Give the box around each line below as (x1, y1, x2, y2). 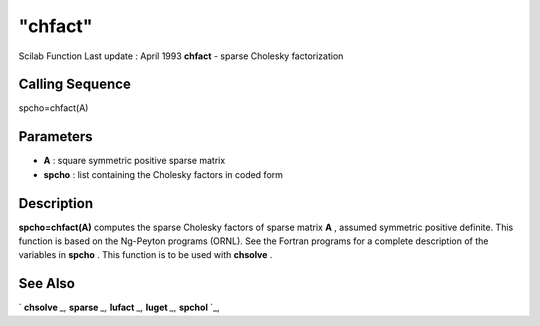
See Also (18, 275, 75, 292)
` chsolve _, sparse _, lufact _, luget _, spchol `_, (18, 301, 220, 314)
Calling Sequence (18, 76, 132, 93)
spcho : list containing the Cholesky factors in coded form (43, 168, 284, 180)
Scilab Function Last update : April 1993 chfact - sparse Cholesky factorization (18, 50, 344, 62)
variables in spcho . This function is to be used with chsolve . (18, 249, 273, 261)
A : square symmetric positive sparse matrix (43, 155, 226, 167)
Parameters (18, 128, 93, 145)
